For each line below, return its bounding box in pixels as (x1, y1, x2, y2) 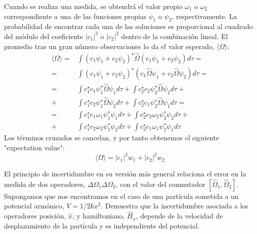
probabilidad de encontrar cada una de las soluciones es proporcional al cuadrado (4, 21, 253, 32)
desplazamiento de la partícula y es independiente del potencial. (4, 220, 200, 230)
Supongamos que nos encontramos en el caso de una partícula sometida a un (4, 190, 239, 201)
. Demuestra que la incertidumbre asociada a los (100, 200, 248, 211)
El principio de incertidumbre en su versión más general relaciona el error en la (4, 168, 246, 179)
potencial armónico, (4, 200, 64, 211)
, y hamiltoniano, (72, 210, 125, 221)
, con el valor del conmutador (115, 178, 205, 189)
